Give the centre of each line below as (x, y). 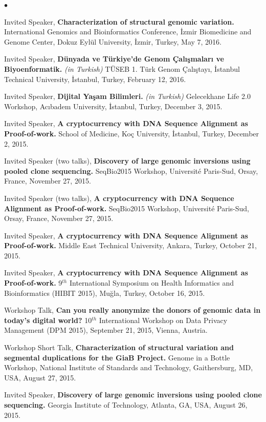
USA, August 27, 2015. (40, 377)
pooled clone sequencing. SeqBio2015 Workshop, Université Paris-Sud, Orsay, (131, 170)
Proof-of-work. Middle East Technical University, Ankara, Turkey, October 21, (130, 245)
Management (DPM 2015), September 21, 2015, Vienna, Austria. (106, 330)
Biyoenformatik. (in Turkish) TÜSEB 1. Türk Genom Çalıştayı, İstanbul (122, 68)
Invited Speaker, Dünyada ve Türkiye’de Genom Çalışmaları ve (114, 59)
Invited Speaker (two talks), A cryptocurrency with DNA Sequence (119, 198)
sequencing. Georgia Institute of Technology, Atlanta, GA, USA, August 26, (126, 405)
